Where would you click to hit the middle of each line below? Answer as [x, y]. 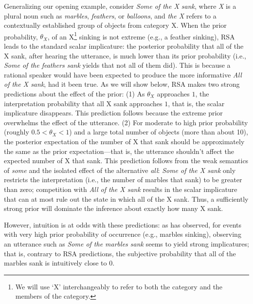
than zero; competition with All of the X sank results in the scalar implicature [121, 189]
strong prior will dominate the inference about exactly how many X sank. [114, 208]
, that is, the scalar [196, 103]
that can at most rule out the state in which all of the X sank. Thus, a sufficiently [126, 199]
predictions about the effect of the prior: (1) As [74, 94]
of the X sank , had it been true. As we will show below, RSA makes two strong [122, 84]
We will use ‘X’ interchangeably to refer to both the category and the [119, 286]
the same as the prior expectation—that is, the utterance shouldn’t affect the [119, 151]
